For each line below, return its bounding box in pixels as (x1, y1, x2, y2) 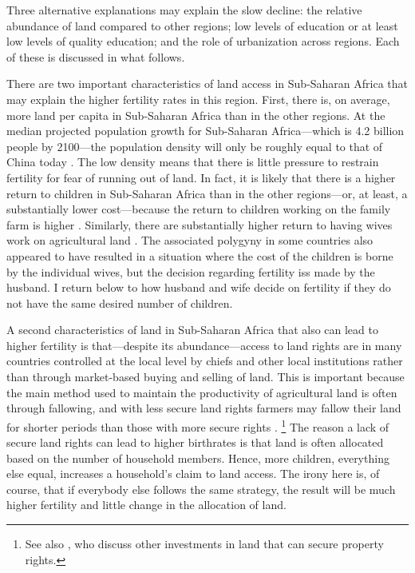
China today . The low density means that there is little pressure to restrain (6, 153, 379, 170)
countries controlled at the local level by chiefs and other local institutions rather (6, 352, 403, 369)
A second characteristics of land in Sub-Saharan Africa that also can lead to (6, 321, 378, 338)
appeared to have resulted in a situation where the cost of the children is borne (6, 247, 393, 264)
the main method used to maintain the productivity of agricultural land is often (6, 384, 397, 400)
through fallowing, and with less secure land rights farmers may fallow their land (6, 400, 401, 416)
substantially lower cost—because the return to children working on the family (6, 201, 391, 217)
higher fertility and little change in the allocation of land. (6, 496, 287, 513)
